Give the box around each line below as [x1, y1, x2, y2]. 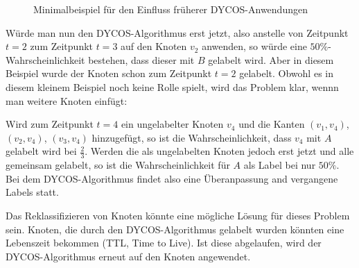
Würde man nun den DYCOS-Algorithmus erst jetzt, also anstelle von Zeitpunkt [6, 25, 349, 40]
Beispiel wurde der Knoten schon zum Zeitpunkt [6, 66, 212, 81]
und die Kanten [238, 117, 305, 131]
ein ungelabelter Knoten [121, 117, 224, 131]
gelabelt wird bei [6, 144, 77, 158]
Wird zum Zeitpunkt [6, 117, 94, 131]
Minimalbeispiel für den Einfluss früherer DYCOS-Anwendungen [33, 2, 308, 16]
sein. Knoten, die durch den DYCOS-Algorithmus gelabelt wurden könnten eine [6, 221, 344, 236]
